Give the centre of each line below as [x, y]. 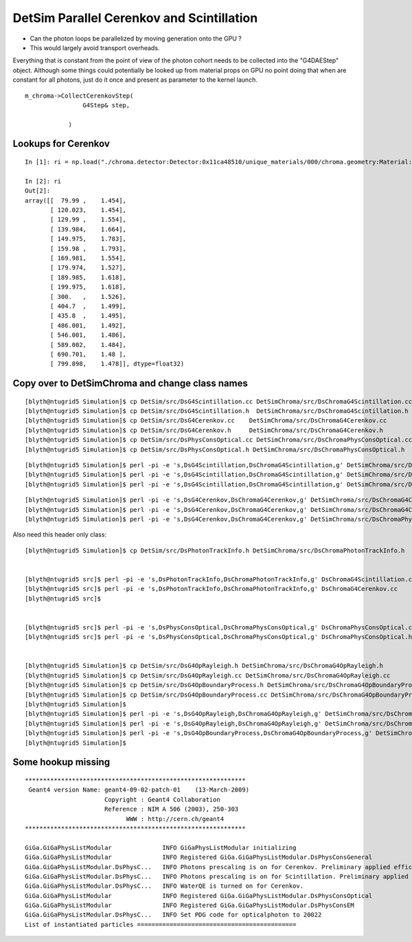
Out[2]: [38, 191]
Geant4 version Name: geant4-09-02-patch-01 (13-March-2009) [139, 790]
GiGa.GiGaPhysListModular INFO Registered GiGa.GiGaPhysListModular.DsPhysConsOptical [199, 896]
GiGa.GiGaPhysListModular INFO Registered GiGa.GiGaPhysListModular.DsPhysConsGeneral [199, 857]
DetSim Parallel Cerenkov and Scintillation [135, 18]
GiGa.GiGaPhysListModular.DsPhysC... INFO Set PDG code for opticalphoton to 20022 [173, 915]
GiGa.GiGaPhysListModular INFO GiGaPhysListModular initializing [161, 848]
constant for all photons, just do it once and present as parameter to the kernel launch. [135, 80]
